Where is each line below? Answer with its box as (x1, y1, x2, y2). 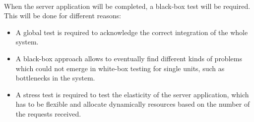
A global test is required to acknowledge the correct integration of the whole (15, 27, 248, 37)
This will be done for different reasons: (4, 10, 122, 21)
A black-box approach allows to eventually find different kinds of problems (15, 53, 242, 63)
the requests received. (15, 108, 81, 119)
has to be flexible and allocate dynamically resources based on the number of (15, 99, 250, 109)
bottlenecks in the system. (15, 73, 95, 83)
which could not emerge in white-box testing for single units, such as (15, 63, 225, 73)
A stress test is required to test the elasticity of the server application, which (15, 89, 249, 99)
